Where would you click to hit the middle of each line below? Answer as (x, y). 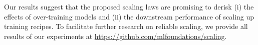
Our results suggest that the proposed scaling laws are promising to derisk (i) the (129, 6)
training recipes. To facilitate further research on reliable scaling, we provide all (126, 26)
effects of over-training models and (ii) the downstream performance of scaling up (129, 16)
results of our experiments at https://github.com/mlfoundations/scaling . (115, 36)
